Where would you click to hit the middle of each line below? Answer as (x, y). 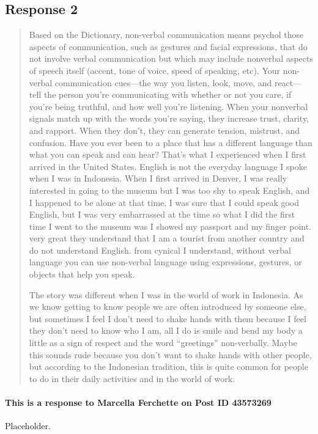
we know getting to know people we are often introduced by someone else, (168, 307)
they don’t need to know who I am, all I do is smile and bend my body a (166, 330)
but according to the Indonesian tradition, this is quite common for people (168, 366)
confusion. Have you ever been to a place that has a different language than (171, 142)
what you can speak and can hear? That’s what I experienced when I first (168, 154)
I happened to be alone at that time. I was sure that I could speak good (164, 202)
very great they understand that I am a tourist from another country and (167, 238)
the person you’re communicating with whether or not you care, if (168, 94)
